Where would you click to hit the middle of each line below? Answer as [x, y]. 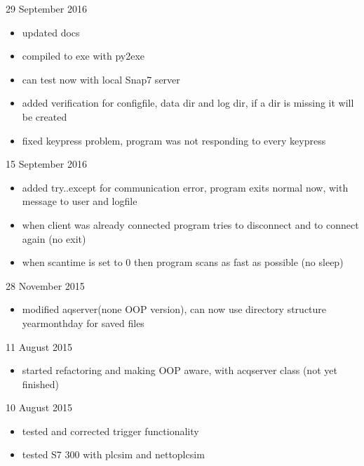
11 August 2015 [39, 346]
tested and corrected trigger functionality [110, 431]
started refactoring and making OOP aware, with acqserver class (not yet [180, 370]
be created [45, 116]
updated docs [51, 32]
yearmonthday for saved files [83, 322]
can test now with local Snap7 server [101, 79]
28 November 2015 [45, 285]
